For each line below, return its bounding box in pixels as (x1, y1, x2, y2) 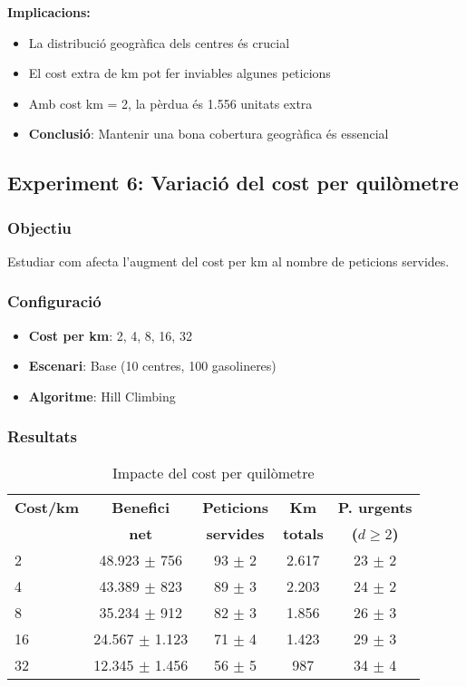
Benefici (112, 496, 170, 518)
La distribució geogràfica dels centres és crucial (28, 33, 290, 52)
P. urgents (337, 496, 413, 518)
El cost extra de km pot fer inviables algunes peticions (28, 63, 331, 82)
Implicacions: (7, 3, 91, 21)
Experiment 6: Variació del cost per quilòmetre (7, 169, 459, 197)
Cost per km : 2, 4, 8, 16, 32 (28, 325, 192, 344)
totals (282, 522, 324, 544)
